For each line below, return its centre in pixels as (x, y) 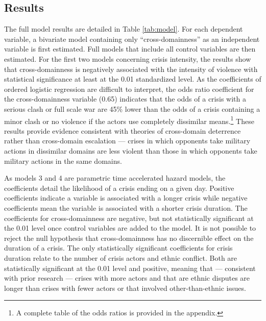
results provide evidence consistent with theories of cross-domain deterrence (123, 130)
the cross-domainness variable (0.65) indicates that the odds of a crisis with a (125, 99)
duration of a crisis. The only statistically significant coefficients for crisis (118, 248)
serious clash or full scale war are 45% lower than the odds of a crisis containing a (132, 108)
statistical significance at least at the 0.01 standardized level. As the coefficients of (133, 79)
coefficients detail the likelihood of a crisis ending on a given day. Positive (119, 188)
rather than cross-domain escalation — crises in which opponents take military (127, 141)
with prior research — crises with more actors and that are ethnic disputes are (127, 278)
